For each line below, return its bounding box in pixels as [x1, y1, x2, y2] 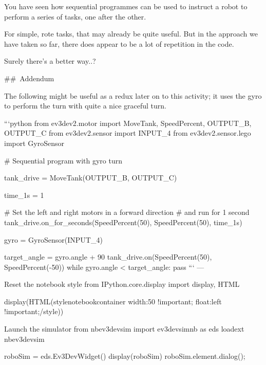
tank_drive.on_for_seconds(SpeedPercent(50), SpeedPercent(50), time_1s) [4, 216, 242, 227]
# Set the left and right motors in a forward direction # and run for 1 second [4, 207, 250, 217]
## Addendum [4, 72, 54, 83]
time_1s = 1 [4, 189, 44, 200]
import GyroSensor [4, 137, 64, 148]
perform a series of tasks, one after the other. [4, 11, 146, 22]
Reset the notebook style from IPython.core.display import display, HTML [4, 279, 240, 289]
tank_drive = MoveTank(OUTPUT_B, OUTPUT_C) [4, 172, 177, 183]
